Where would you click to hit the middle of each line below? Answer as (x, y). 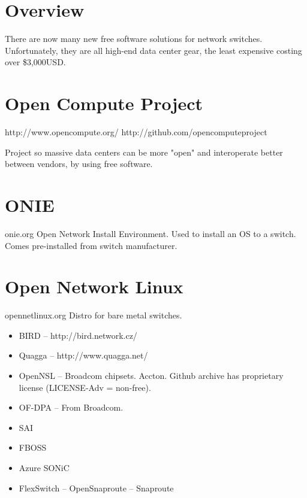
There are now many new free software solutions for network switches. (134, 39)
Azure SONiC (44, 467)
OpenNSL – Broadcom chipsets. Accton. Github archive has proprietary (151, 376)
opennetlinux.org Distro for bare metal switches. (94, 315)
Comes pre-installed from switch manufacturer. (91, 245)
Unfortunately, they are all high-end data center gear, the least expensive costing (153, 50)
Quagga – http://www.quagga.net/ (83, 355)
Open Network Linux (94, 286)
